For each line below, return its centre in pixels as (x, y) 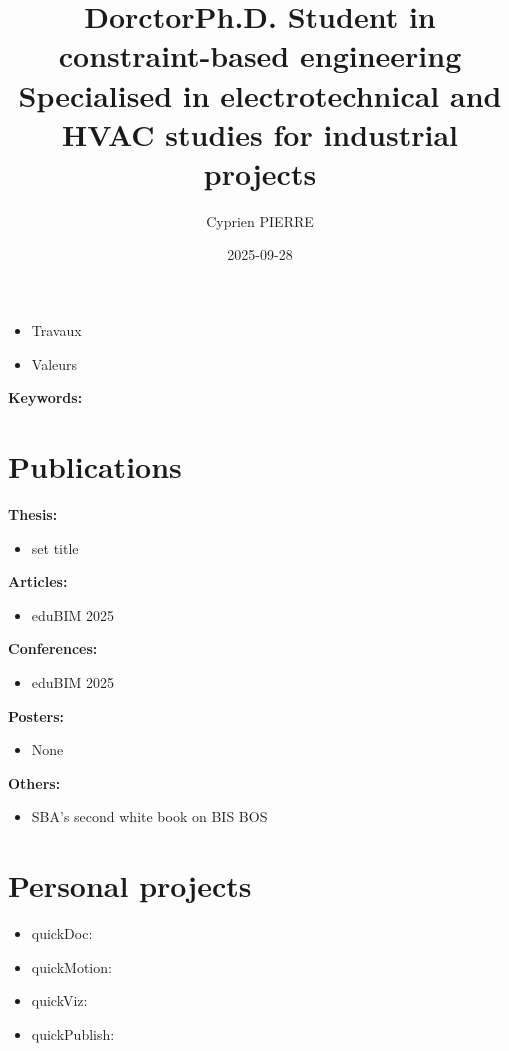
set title (55, 547)
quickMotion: (71, 966)
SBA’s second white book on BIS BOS (149, 816)
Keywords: (45, 397)
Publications (95, 466)
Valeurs (54, 363)
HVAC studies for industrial (260, 133)
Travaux (56, 330)
